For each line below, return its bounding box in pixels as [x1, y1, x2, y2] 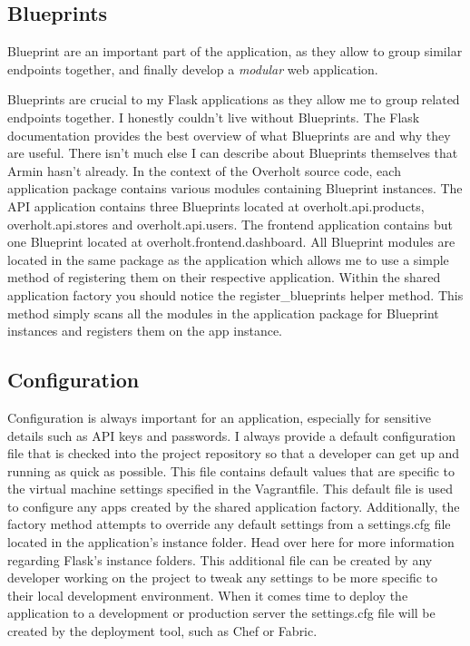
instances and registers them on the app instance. [7, 321, 283, 340]
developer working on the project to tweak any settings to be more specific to [7, 568, 438, 587]
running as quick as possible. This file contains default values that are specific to [7, 461, 455, 480]
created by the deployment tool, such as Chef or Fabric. [7, 622, 318, 641]
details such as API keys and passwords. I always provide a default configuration [7, 426, 456, 445]
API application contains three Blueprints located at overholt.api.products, [7, 196, 425, 215]
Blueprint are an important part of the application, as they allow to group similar [7, 42, 463, 61]
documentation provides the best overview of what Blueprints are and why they [7, 125, 451, 144]
